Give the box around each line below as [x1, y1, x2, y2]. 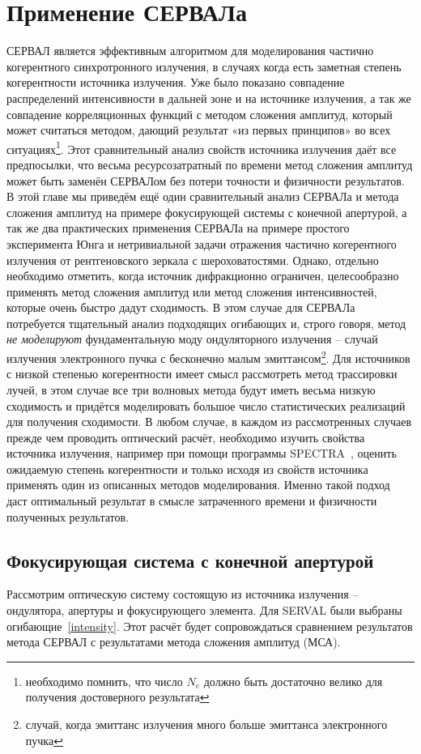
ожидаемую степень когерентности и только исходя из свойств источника [6, 460, 368, 477]
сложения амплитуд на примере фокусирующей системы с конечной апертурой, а [6, 203, 407, 220]
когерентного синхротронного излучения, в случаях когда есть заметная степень [6, 58, 402, 75]
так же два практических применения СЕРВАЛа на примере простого [6, 219, 350, 236]
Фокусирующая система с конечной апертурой [6, 547, 374, 573]
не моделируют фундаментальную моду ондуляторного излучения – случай [6, 330, 378, 347]
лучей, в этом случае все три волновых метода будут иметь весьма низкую [6, 381, 376, 398]
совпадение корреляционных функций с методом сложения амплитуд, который [6, 105, 393, 122]
